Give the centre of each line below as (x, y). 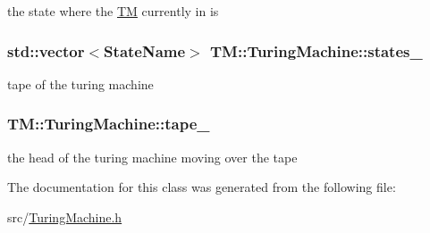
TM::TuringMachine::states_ (316, 50)
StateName (145, 50)
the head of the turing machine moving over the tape (152, 157)
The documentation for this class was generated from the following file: (202, 187)
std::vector (46, 50)
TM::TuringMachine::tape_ (109, 124)
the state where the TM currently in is (113, 11)
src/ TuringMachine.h (65, 216)
